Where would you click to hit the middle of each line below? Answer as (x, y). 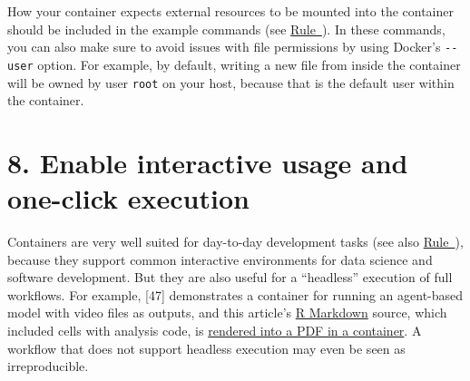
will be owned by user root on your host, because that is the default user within (231, 82)
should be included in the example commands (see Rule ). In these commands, (226, 29)
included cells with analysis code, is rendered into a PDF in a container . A (215, 331)
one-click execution (128, 198)
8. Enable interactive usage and (208, 162)
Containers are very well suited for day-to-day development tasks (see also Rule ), (235, 242)
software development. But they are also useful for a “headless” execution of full (230, 277)
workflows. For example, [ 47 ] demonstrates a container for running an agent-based (235, 294)
